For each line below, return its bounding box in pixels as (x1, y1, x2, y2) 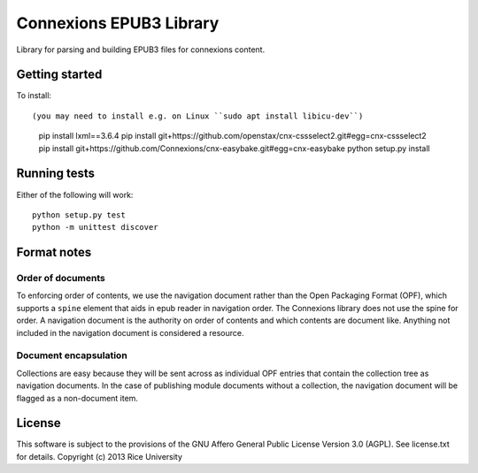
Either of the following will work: (16, 189, 134, 200)
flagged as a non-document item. (16, 393, 139, 403)
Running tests (16, 166, 96, 181)
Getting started (16, 67, 103, 82)
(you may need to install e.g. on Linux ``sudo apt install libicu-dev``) (32, 111, 364, 121)
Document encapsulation (16, 349, 127, 362)
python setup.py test (32, 210, 126, 220)
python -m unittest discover (32, 222, 158, 233)
